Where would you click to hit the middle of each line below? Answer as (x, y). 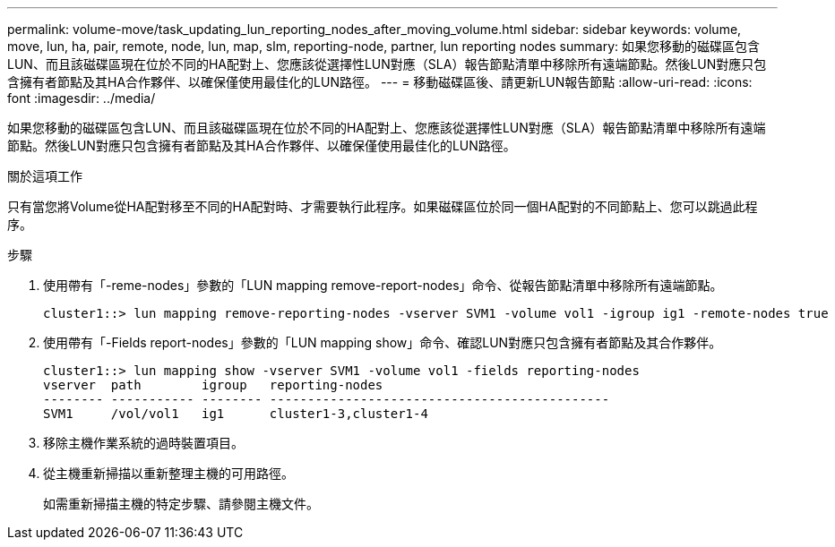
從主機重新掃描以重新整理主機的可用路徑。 (168, 473)
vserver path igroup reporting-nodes (213, 385)
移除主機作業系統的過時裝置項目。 (143, 443)
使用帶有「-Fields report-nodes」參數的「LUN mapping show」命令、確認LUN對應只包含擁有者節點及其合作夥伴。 (383, 342)
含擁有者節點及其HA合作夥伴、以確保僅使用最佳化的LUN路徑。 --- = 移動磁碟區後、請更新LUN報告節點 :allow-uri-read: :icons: (380, 82)
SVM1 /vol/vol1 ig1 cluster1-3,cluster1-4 (236, 414)
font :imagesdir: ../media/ (82, 98)
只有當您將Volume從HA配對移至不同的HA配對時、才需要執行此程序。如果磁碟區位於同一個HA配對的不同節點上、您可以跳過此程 (383, 206)
